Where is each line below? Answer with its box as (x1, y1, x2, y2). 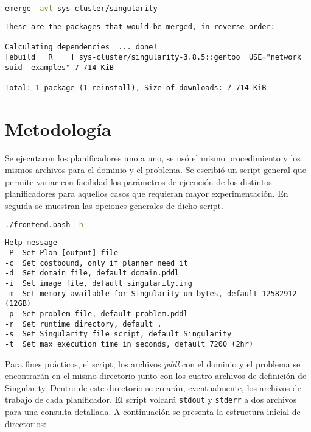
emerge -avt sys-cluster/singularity (5, 4, 158, 13)
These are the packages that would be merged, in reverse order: (5, 22, 275, 31)
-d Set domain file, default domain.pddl (5, 269, 180, 278)
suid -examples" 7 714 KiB (5, 63, 114, 72)
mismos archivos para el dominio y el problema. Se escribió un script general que (5, 163, 306, 176)
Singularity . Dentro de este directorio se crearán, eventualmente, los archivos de (5, 381, 301, 394)
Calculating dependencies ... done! (5, 43, 158, 52)
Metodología (5, 116, 111, 141)
